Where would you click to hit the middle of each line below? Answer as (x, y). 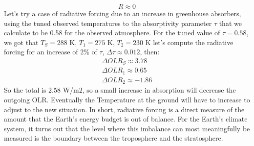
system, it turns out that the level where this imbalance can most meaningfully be (127, 128)
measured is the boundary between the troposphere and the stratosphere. (114, 138)
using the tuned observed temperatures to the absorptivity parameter (108, 23)
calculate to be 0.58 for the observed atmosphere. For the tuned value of (112, 33)
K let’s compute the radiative (189, 42)
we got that (21, 42)
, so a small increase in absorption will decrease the (159, 90)
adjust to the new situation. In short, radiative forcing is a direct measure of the (124, 109)
